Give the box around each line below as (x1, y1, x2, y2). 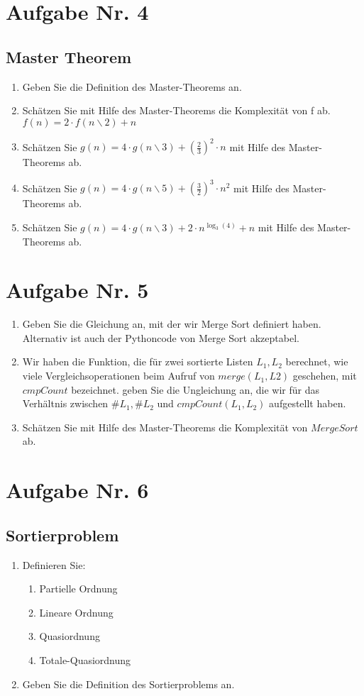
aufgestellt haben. (269, 396, 346, 411)
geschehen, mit (292, 368, 357, 383)
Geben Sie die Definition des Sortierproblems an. (22, 676, 235, 691)
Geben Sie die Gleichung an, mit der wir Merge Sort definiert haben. (22, 316, 321, 331)
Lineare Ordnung (39, 604, 114, 619)
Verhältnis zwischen (22, 396, 109, 411)
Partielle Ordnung (39, 581, 118, 596)
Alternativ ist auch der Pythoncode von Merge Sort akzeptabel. (22, 330, 299, 345)
